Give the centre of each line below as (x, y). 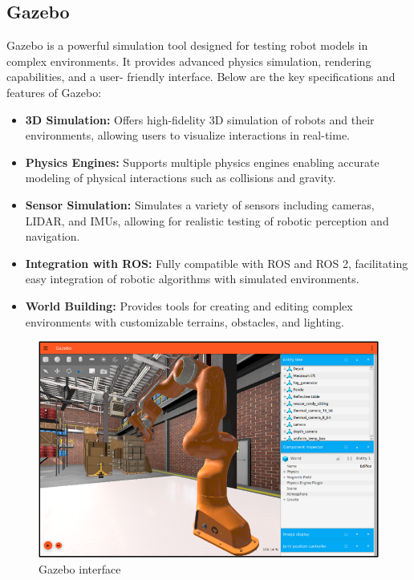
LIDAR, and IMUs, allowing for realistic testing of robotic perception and (207, 220)
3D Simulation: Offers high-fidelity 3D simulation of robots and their (200, 119)
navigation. (53, 236)
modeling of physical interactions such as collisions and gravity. (181, 178)
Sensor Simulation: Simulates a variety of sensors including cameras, (200, 204)
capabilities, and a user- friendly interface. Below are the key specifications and (201, 77)
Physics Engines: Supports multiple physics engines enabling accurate (202, 162)
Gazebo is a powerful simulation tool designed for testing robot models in (187, 45)
